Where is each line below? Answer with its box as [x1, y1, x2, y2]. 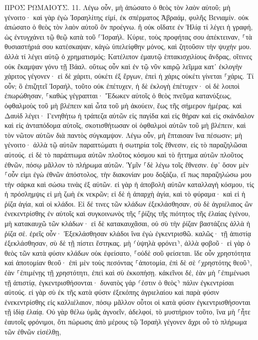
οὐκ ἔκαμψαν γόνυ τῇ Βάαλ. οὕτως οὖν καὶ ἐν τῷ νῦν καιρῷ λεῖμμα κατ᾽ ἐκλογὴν [5, 61, 242, 71]
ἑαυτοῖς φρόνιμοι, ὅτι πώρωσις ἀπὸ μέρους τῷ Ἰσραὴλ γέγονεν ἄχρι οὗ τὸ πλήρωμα [5, 316, 247, 326]
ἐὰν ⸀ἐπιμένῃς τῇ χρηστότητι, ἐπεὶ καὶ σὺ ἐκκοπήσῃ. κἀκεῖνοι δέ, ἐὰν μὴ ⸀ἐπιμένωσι [5, 267, 250, 278]
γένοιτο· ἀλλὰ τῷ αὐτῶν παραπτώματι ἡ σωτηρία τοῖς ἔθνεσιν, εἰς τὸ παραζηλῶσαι [5, 139, 247, 150]
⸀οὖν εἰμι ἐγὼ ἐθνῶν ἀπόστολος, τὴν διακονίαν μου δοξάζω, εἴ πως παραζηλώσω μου [5, 169, 251, 180]
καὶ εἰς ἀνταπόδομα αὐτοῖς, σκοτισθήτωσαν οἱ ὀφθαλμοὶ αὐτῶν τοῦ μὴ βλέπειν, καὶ [5, 120, 246, 130]
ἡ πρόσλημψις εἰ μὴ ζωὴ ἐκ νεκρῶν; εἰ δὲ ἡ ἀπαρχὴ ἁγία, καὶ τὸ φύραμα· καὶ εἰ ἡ [5, 189, 245, 199]
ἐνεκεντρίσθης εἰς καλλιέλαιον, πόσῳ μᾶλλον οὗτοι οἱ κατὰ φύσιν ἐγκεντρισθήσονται [5, 296, 250, 307]
